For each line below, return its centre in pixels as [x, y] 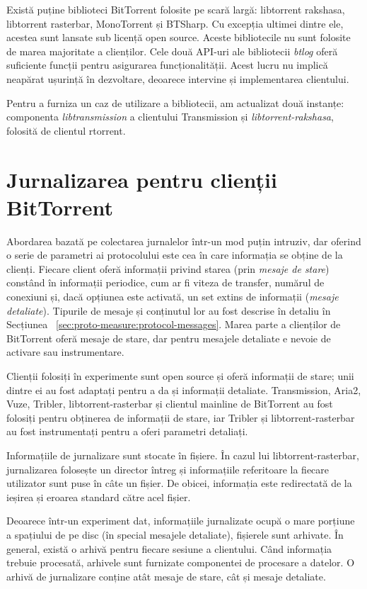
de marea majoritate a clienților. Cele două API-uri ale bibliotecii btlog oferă [172, 51]
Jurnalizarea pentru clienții [142, 179]
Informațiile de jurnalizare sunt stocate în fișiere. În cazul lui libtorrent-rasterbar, [183, 455]
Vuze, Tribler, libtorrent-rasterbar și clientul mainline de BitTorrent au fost [170, 404]
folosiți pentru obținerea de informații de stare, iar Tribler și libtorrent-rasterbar [181, 417]
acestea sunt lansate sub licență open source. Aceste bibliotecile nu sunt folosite [179, 37]
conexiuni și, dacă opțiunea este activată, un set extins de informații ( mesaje [173, 297]
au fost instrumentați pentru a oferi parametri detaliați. [127, 431]
